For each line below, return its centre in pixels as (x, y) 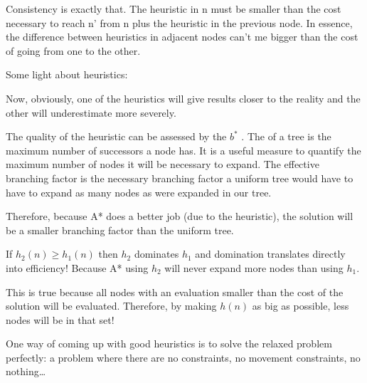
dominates (156, 254)
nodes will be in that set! (60, 319)
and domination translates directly (270, 254)
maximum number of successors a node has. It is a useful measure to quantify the (183, 150)
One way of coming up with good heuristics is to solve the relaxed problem (169, 343)
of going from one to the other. (73, 50)
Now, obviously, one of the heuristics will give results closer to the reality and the (183, 98)
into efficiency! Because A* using (77, 267)
